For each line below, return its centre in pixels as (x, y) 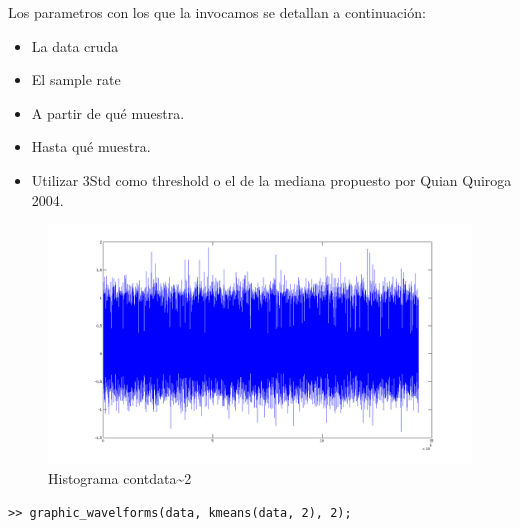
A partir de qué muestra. (108, 112)
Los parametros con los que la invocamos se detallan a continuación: (217, 12)
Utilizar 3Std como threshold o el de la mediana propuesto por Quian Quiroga (271, 179)
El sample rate (76, 79)
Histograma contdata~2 (120, 477)
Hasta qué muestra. (91, 146)
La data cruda (75, 45)
